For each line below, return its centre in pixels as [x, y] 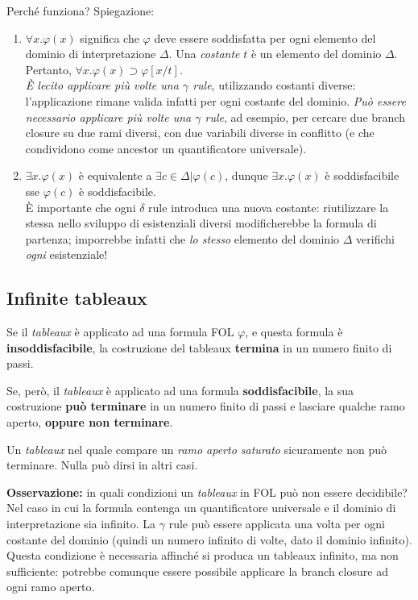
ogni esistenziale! [66, 254]
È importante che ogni [81, 207]
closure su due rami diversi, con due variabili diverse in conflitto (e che [200, 133]
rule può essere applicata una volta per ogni [277, 524]
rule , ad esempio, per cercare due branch [305, 117]
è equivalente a [115, 175]
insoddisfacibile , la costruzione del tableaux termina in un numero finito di [199, 347]
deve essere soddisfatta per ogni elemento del [265, 37]
